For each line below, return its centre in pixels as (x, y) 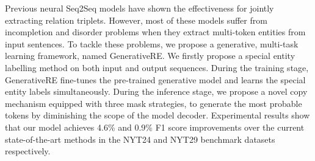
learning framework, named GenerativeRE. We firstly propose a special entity (150, 56)
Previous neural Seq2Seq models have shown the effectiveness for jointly (139, 8)
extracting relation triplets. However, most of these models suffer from (136, 20)
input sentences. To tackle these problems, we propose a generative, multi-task (152, 43)
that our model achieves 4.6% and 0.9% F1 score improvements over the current (155, 127)
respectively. (28, 151)
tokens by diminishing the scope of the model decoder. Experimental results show (157, 115)
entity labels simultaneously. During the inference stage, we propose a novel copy (156, 91)
